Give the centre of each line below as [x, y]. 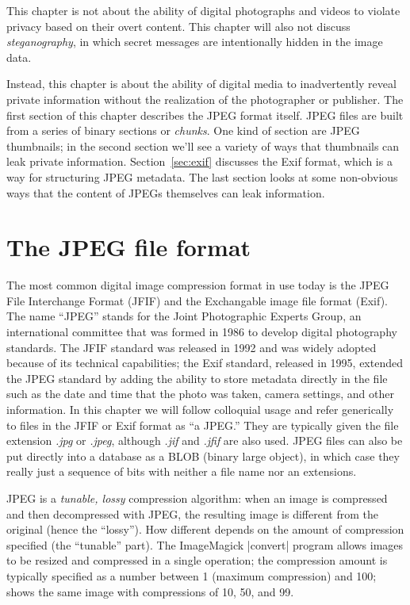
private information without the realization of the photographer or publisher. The [205, 99]
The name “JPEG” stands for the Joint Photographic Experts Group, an [184, 316]
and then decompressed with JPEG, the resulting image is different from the [192, 513]
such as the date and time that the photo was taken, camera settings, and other [200, 394]
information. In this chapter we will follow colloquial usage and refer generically [200, 409]
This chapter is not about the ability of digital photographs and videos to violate [203, 10]
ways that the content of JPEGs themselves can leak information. [166, 192]
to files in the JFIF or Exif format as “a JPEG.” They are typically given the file [203, 425]
